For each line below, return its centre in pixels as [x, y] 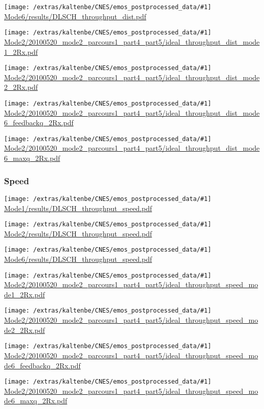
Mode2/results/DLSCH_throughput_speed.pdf [78, 233]
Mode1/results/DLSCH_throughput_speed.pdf [78, 208]
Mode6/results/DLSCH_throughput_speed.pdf [78, 259]
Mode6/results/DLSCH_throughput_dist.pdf [75, 16]
